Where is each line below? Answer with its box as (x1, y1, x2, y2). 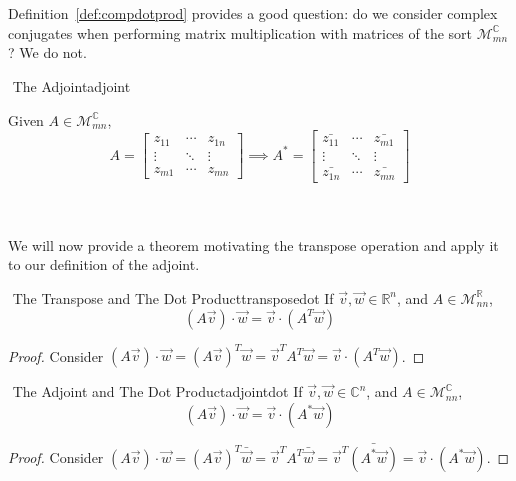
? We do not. (8, 42, 87, 63)
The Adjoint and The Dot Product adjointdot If (12, 381, 303, 402)
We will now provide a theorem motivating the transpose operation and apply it (8, 234, 499, 255)
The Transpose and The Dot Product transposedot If (12, 287, 334, 308)
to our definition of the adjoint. (8, 254, 200, 275)
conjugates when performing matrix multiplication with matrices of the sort (8, 22, 473, 43)
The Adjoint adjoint (12, 75, 131, 96)
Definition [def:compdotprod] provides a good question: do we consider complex (8, 3, 498, 24)
